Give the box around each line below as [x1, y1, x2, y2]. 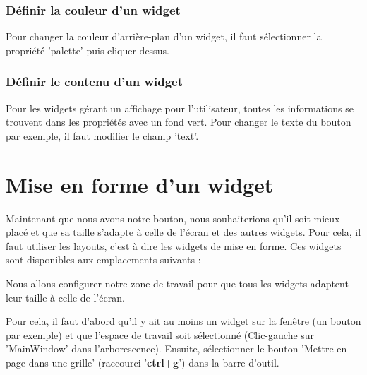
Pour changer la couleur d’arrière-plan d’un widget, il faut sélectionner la [6, 29, 322, 44]
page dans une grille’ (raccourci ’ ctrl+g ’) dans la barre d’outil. [6, 355, 279, 369]
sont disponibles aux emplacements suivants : [6, 252, 201, 267]
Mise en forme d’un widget [6, 169, 274, 198]
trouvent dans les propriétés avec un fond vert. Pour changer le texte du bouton [6, 114, 351, 129]
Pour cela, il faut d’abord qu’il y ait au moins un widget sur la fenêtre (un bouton [6, 314, 361, 328]
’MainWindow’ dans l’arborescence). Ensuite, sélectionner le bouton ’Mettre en [6, 341, 347, 356]
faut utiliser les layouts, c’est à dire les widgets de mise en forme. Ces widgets [6, 238, 342, 253]
